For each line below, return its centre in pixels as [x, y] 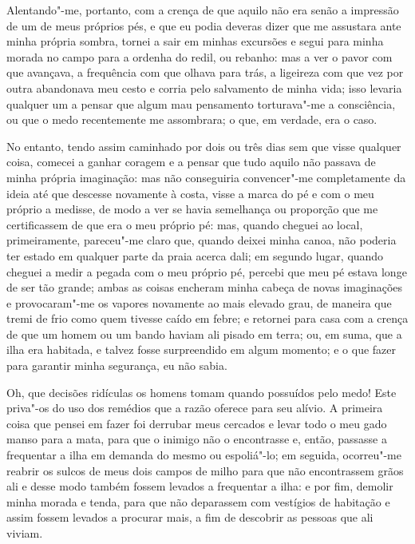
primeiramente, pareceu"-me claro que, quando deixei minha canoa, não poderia [202, 240]
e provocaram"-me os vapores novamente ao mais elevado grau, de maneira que [199, 302]
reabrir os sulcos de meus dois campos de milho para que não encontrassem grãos [205, 470]
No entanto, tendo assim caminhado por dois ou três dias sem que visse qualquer [204, 146]
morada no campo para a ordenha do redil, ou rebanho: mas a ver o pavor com [200, 56]
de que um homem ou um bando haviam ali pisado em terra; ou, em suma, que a [204, 334]
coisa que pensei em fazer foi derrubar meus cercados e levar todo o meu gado [197, 423]
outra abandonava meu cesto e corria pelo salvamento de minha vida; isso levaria [204, 87]
